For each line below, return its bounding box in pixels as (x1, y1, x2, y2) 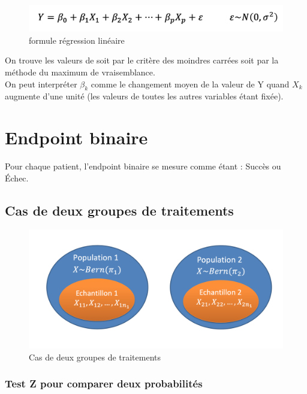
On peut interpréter (5, 77, 77, 90)
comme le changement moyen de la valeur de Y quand (91, 77, 290, 90)
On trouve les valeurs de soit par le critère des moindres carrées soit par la (5, 54, 279, 66)
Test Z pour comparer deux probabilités (5, 376, 203, 391)
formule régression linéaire (29, 34, 125, 46)
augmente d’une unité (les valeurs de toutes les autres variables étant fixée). (5, 90, 284, 102)
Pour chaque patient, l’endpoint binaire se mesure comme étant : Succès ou (5, 160, 281, 172)
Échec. (5, 171, 29, 184)
